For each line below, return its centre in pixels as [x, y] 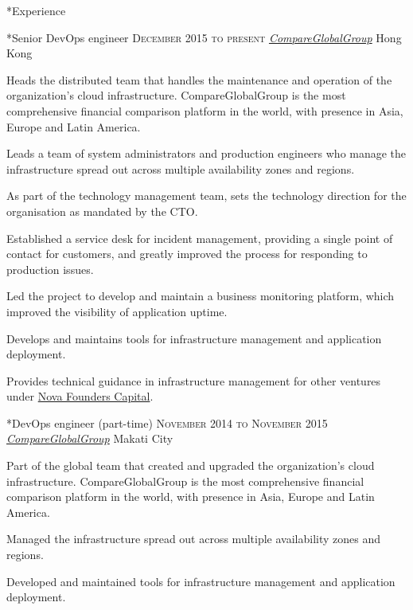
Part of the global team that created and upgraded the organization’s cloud [191, 465]
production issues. [50, 269]
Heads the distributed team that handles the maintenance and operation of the [199, 79]
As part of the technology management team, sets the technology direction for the [206, 196]
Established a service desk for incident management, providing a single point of [200, 238]
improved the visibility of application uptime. [117, 311]
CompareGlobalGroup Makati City [90, 438]
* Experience [36, 10]
